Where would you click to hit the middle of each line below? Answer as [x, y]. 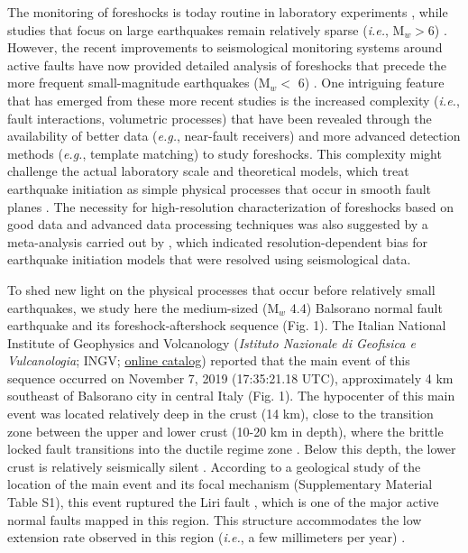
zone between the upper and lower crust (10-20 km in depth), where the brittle [225, 431]
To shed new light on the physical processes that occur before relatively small [221, 289]
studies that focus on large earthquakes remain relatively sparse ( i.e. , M [206, 29]
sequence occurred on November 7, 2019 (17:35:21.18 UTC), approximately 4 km [230, 378]
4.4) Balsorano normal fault [366, 307]
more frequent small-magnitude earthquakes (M [139, 83]
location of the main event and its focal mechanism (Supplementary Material [220, 484]
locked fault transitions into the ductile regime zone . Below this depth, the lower [232, 449]
